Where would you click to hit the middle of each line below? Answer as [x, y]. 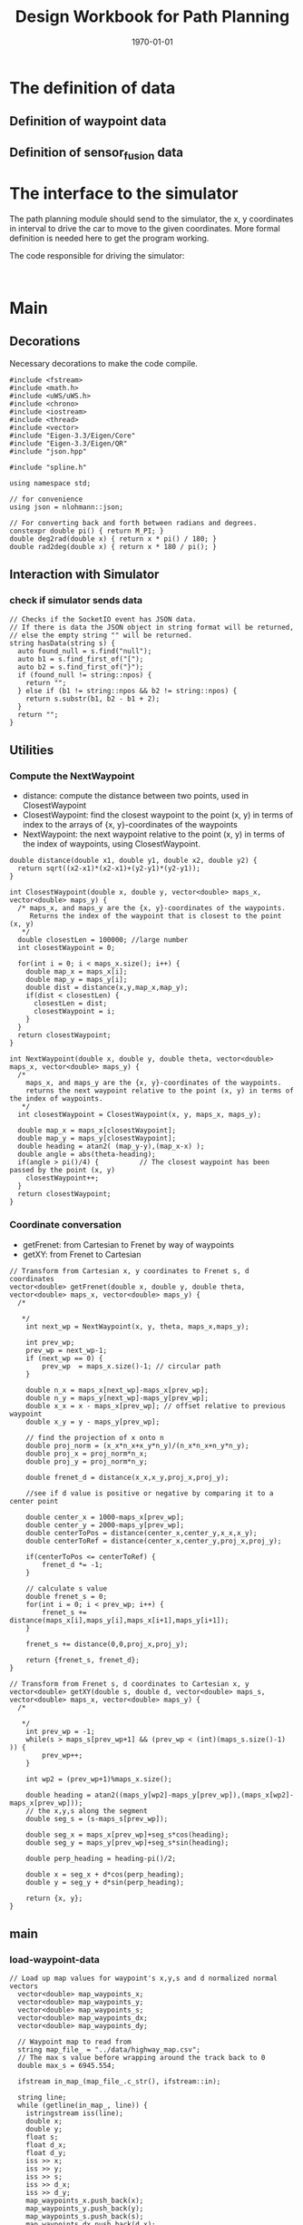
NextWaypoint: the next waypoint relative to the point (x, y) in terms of [154, 834]
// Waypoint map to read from [74, 2042]
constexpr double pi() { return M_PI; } [87, 531]
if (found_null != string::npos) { [85, 675]
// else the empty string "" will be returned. [101, 635]
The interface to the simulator [124, 194]
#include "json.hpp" [49, 451]
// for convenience [46, 499]
